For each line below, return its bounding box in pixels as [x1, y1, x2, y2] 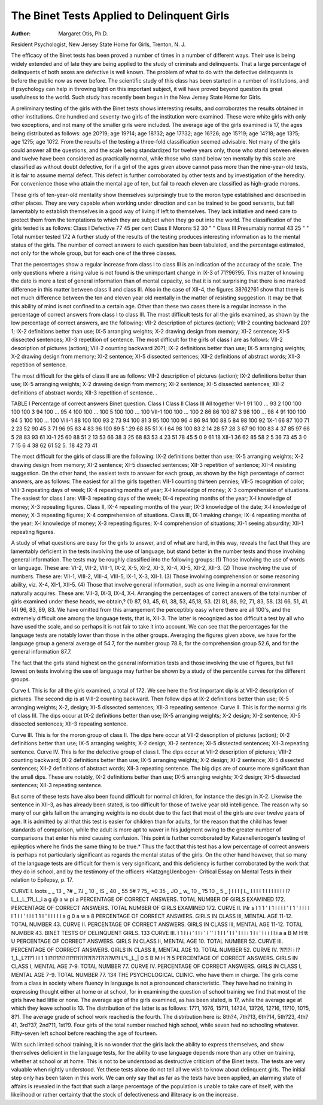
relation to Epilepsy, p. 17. [11, 876, 74, 884]
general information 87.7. [11, 648, 72, 655]
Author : [11, 30, 31, 37]
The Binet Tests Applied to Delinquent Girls [11, 9, 230, 22]
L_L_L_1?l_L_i [11, 895, 43, 903]
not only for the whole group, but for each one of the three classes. [11, 250, 177, 257]
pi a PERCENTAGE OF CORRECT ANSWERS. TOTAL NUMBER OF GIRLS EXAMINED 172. [69, 895, 286, 903]
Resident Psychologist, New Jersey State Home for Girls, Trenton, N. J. [11, 41, 186, 48]
